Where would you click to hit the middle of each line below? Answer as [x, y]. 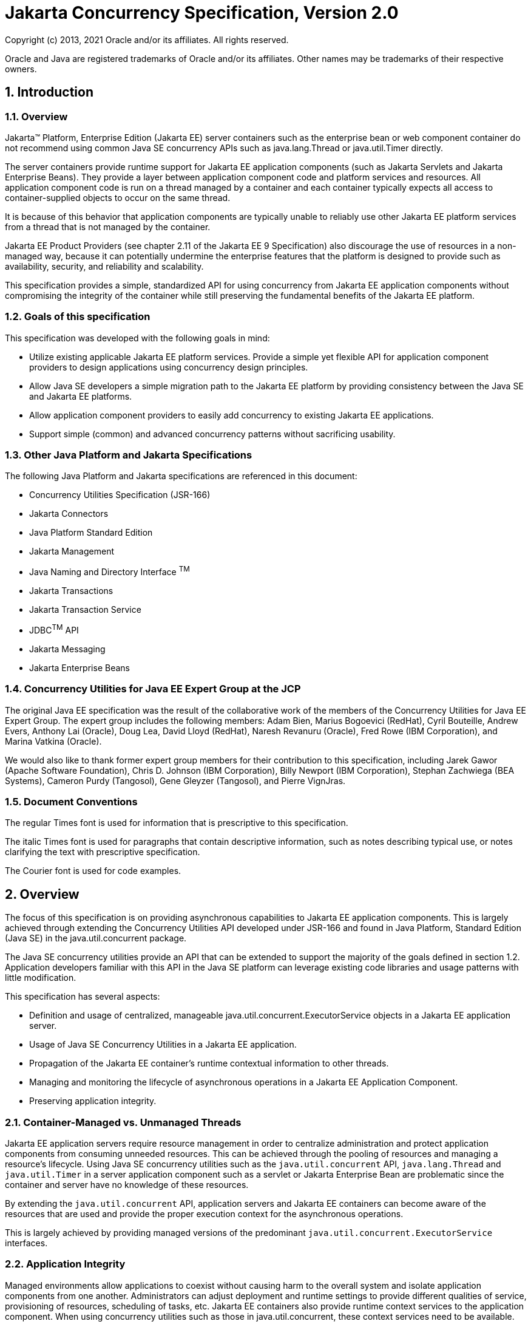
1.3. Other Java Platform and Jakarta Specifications [129, 455]
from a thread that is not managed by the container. [108, 227]
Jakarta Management [72, 551]
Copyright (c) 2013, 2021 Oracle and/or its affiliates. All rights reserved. [147, 39]
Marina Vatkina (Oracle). [53, 741]
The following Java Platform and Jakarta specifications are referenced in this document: [181, 476]
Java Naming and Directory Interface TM [110, 571]
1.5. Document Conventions [71, 801]
